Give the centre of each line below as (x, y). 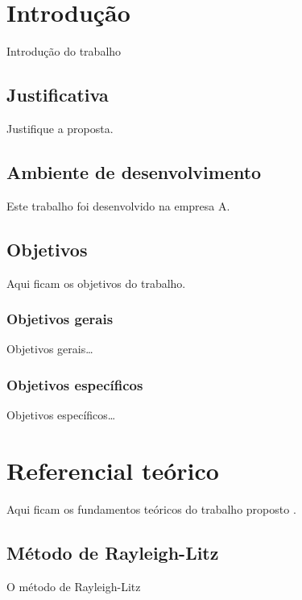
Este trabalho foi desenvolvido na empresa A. (118, 205)
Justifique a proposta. (60, 128)
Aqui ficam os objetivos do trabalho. (96, 283)
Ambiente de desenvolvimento (134, 171)
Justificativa (58, 95)
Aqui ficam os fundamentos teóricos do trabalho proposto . (151, 508)
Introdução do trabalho (64, 51)
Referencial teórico (113, 470)
